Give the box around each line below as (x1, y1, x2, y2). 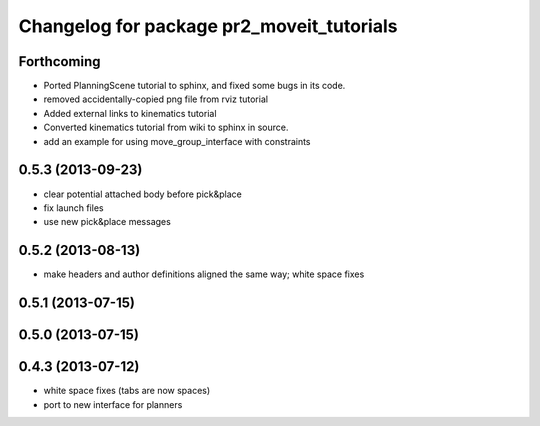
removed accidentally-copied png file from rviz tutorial (43, 93, 269, 105)
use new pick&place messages (43, 216, 172, 228)
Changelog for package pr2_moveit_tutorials (18, 15, 398, 37)
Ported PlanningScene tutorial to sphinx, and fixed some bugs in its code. (43, 80, 346, 92)
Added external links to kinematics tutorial (43, 107, 217, 119)
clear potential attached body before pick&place (43, 188, 242, 200)
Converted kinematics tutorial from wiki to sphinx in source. (43, 121, 289, 134)
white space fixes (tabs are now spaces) (43, 385, 211, 397)
